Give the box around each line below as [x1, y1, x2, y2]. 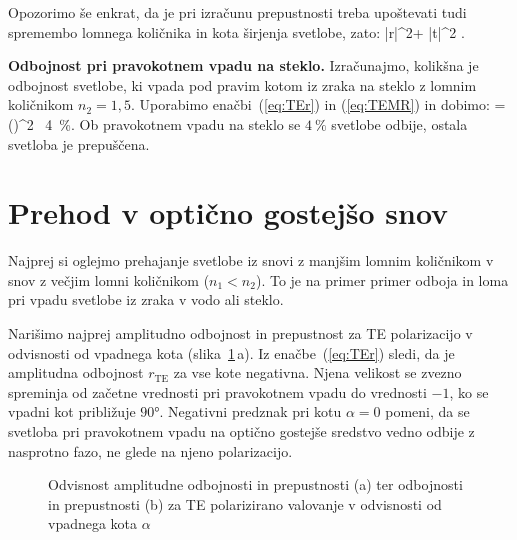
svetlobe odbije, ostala [331, 113, 468, 134]
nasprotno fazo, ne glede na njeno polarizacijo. [8, 440, 293, 461]
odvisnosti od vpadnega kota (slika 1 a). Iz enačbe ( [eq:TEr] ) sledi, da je [8, 342, 455, 363]
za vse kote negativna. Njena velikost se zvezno [173, 362, 462, 383]
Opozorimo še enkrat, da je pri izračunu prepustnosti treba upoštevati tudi [8, 2, 467, 22]
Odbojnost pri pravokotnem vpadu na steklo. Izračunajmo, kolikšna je [8, 55, 479, 76]
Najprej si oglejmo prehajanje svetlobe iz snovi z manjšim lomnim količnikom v [8, 250, 494, 271]
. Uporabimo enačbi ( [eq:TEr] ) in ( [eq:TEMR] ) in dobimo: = [130, 94, 506, 115]
